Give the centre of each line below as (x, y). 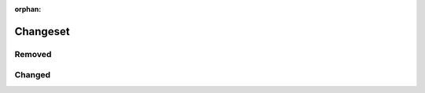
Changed (33, 75)
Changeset (42, 31)
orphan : (28, 9)
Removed (33, 54)
